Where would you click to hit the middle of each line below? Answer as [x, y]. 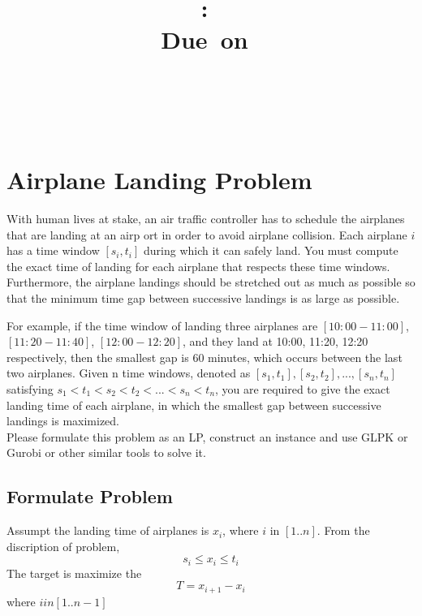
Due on [205, 39]
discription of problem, [63, 546]
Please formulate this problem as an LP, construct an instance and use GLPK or [207, 436]
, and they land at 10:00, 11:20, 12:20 [276, 341]
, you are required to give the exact [303, 388]
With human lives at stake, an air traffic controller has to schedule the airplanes [206, 219]
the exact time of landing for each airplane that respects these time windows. [198, 266]
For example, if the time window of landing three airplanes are [162, 325]
